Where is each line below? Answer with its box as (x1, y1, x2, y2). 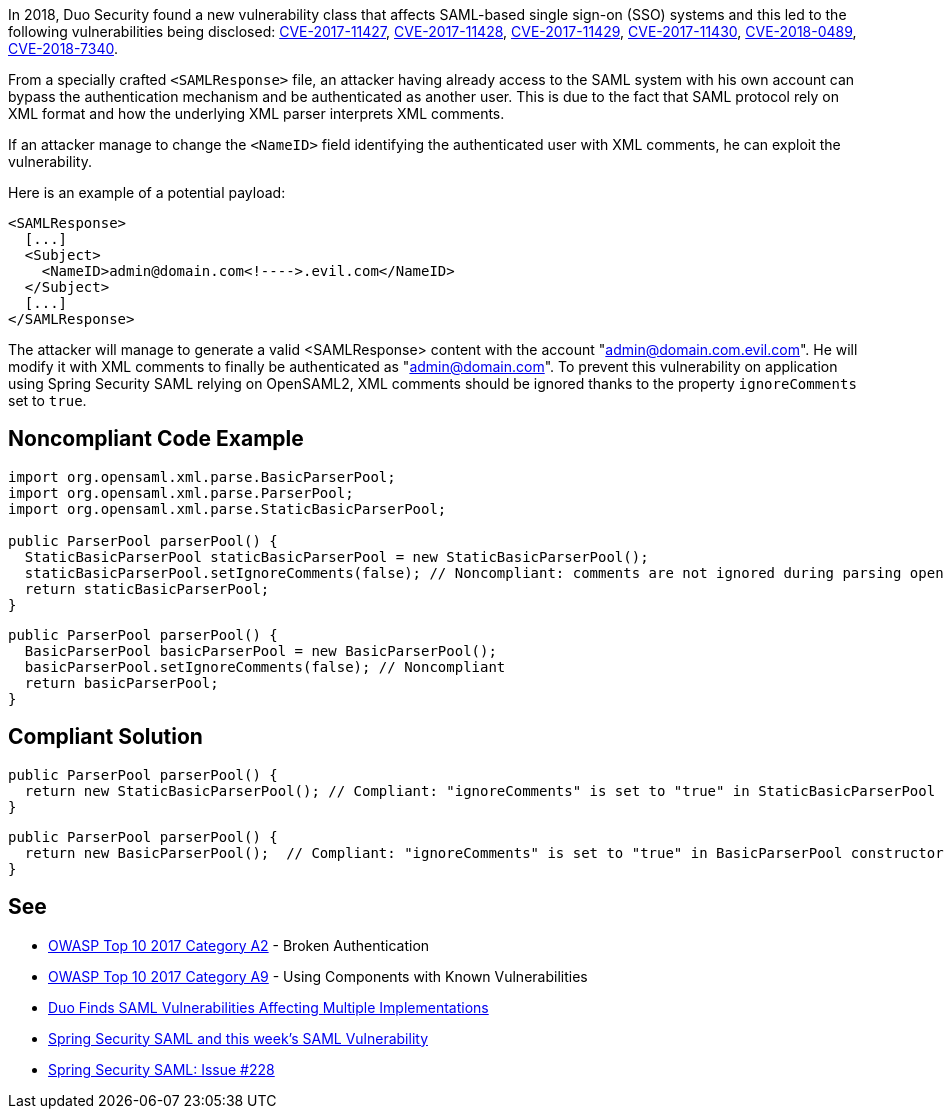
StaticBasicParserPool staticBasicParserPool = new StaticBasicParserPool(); (24, 548, 649, 565)
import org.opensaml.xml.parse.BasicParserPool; (8, 468, 396, 485)
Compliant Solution (8, 724, 203, 750)
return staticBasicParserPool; (24, 580, 270, 597)
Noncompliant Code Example (8, 426, 304, 452)
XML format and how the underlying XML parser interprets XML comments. (8, 105, 505, 122)
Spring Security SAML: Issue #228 (48, 1060, 275, 1078)
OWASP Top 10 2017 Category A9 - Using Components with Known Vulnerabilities (48, 967, 588, 985)
